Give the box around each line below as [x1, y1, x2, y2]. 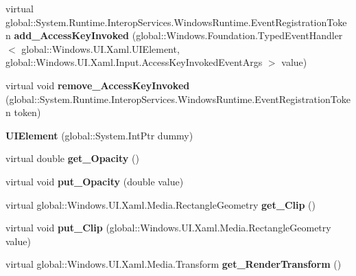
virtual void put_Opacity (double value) [5, 174, 184, 188]
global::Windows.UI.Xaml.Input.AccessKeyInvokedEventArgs [5, 55, 263, 69]
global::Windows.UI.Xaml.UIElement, [21, 41, 180, 56]
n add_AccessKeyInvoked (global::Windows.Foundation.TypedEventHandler [5, 28, 343, 43]
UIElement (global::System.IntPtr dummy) [5, 128, 193, 142]
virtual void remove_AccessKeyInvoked [5, 78, 190, 92]
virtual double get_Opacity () [5, 151, 139, 165]
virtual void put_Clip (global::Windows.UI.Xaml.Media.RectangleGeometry [5, 220, 331, 235]
